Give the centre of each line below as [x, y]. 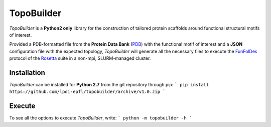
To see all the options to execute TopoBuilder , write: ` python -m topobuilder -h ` [101, 118]
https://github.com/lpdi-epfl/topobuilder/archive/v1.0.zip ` [87, 92]
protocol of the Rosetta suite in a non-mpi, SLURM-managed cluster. [80, 58]
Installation [27, 73]
